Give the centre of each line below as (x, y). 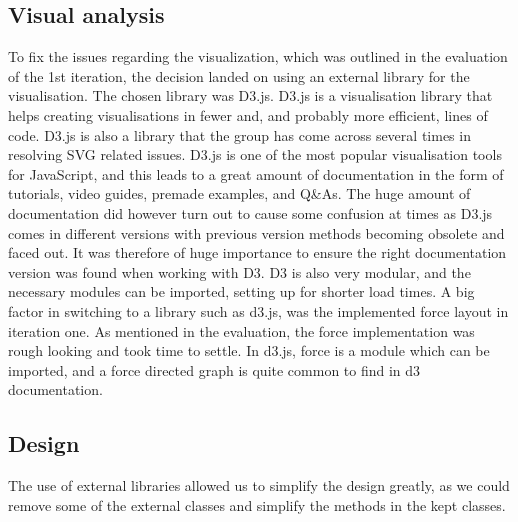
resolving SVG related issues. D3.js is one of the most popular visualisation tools (255, 154)
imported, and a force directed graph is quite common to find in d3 (214, 369)
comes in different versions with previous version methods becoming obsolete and (256, 232)
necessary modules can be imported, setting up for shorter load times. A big (241, 291)
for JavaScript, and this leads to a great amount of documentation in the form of (256, 173)
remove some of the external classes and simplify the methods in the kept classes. (257, 504)
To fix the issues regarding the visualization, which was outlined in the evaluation (258, 56)
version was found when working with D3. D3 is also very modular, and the (239, 271)
